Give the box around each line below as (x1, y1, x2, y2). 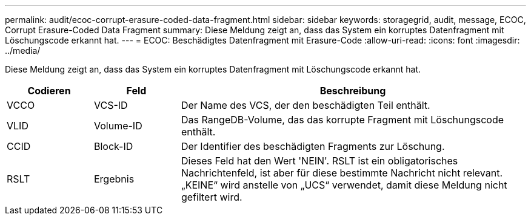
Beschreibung (319, 85, 386, 97)
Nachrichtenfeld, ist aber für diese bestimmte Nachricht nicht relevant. (181, 167, 503, 179)
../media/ (5, 45, 41, 56)
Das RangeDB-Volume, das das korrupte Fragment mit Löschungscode (181, 114, 504, 126)
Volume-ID (93, 120, 142, 132)
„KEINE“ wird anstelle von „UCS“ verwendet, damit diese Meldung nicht (181, 179, 507, 191)
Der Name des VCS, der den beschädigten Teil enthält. (181, 99, 430, 111)
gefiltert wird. (181, 191, 242, 203)
